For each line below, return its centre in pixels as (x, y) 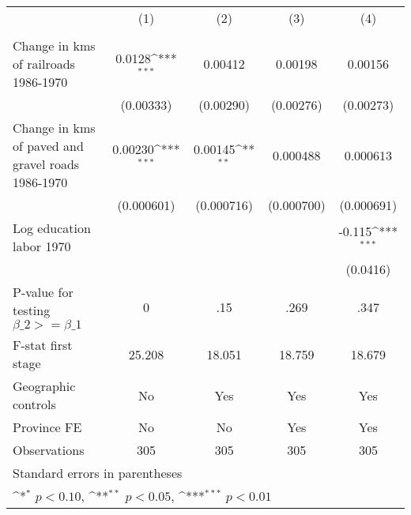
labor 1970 (42, 246)
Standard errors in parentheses (98, 473)
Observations (49, 450)
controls (34, 404)
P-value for (43, 292)
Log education (52, 228)
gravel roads (46, 164)
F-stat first (43, 345)
